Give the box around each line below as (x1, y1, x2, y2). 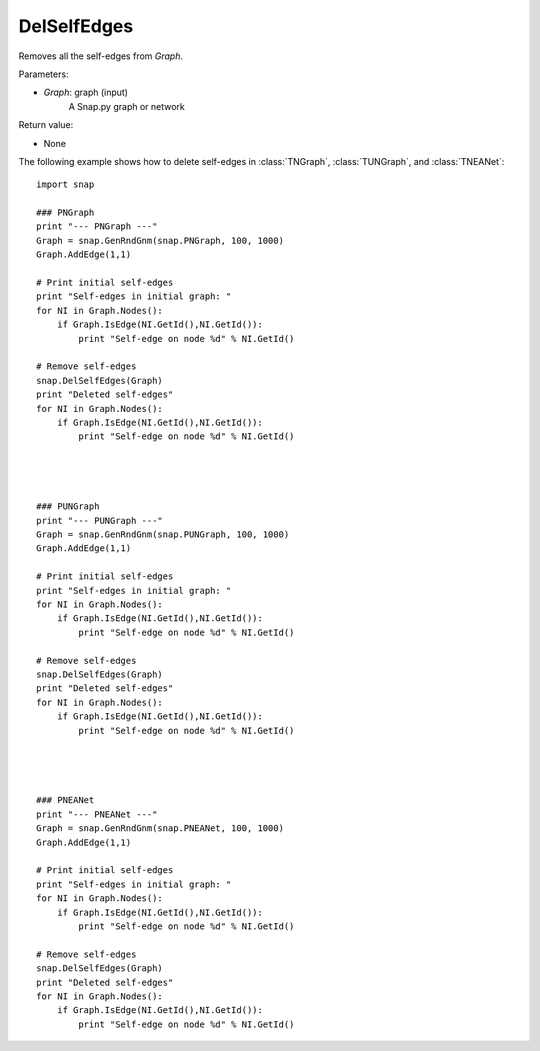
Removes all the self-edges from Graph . (18, 50, 184, 62)
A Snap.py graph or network (68, 100, 185, 112)
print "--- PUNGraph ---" (36, 515, 164, 526)
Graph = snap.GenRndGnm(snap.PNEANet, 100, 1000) (36, 823, 285, 834)
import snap (36, 179, 95, 190)
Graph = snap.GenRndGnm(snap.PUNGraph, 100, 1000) (36, 529, 290, 540)
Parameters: (18, 68, 69, 80)
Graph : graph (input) (43, 86, 129, 99)
